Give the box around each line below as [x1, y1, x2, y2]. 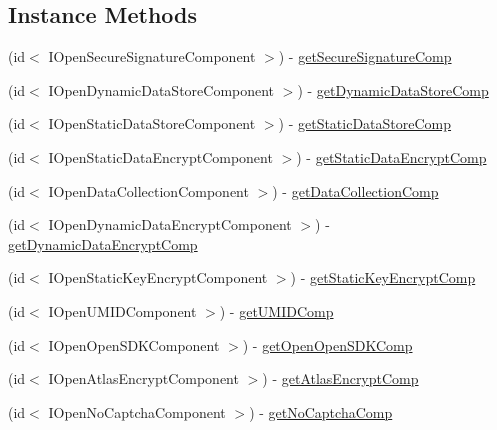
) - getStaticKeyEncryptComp [290, 267, 476, 288]
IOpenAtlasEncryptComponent [48, 368, 239, 389]
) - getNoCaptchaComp [249, 401, 393, 422]
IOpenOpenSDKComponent [48, 334, 220, 355]
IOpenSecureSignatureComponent [48, 46, 256, 67]
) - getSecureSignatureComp [278, 46, 452, 67]
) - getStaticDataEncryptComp [296, 146, 487, 167]
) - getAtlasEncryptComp [262, 368, 419, 389]
